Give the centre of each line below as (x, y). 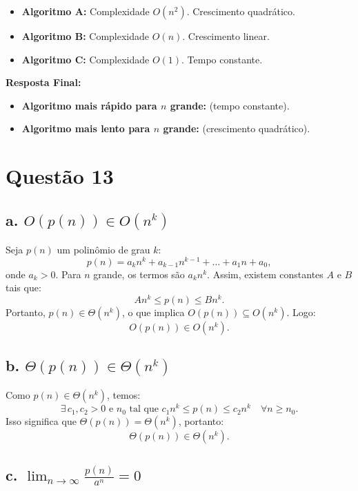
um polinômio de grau (103, 249)
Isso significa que (41, 421)
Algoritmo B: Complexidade (86, 36)
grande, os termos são (139, 274)
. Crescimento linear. (226, 36)
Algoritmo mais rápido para (89, 105)
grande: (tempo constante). (230, 105)
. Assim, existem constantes (265, 274)
